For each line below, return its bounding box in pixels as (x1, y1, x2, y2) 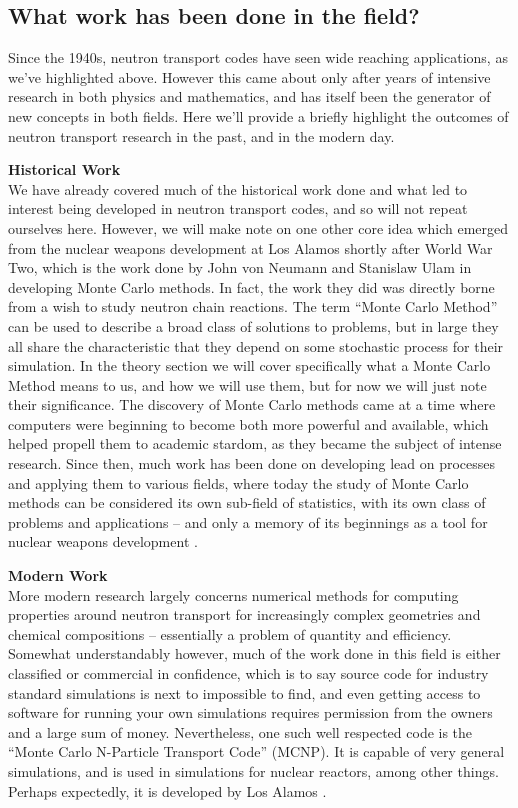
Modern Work (8, 565, 108, 586)
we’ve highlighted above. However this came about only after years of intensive (8, 66, 491, 87)
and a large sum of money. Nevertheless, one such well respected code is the (8, 721, 473, 742)
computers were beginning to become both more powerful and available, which (8, 413, 489, 434)
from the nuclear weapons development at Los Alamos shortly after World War (8, 237, 493, 258)
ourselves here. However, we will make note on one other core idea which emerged (8, 217, 509, 238)
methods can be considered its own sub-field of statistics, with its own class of (8, 492, 486, 513)
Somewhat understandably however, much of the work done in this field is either (8, 643, 501, 664)
